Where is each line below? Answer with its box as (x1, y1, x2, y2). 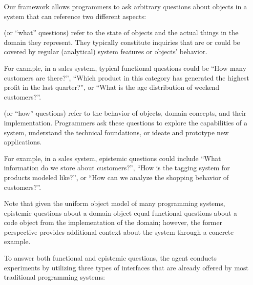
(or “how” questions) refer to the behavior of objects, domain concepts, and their (4, 108, 247, 118)
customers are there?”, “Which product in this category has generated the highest (4, 72, 249, 82)
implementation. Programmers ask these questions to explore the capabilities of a (4, 117, 248, 127)
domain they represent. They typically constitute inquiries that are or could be (4, 37, 240, 47)
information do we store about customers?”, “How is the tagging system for (4, 163, 230, 173)
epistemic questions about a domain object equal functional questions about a (4, 207, 237, 218)
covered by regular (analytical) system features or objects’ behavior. (4, 46, 208, 57)
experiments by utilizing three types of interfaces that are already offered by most (4, 262, 249, 272)
